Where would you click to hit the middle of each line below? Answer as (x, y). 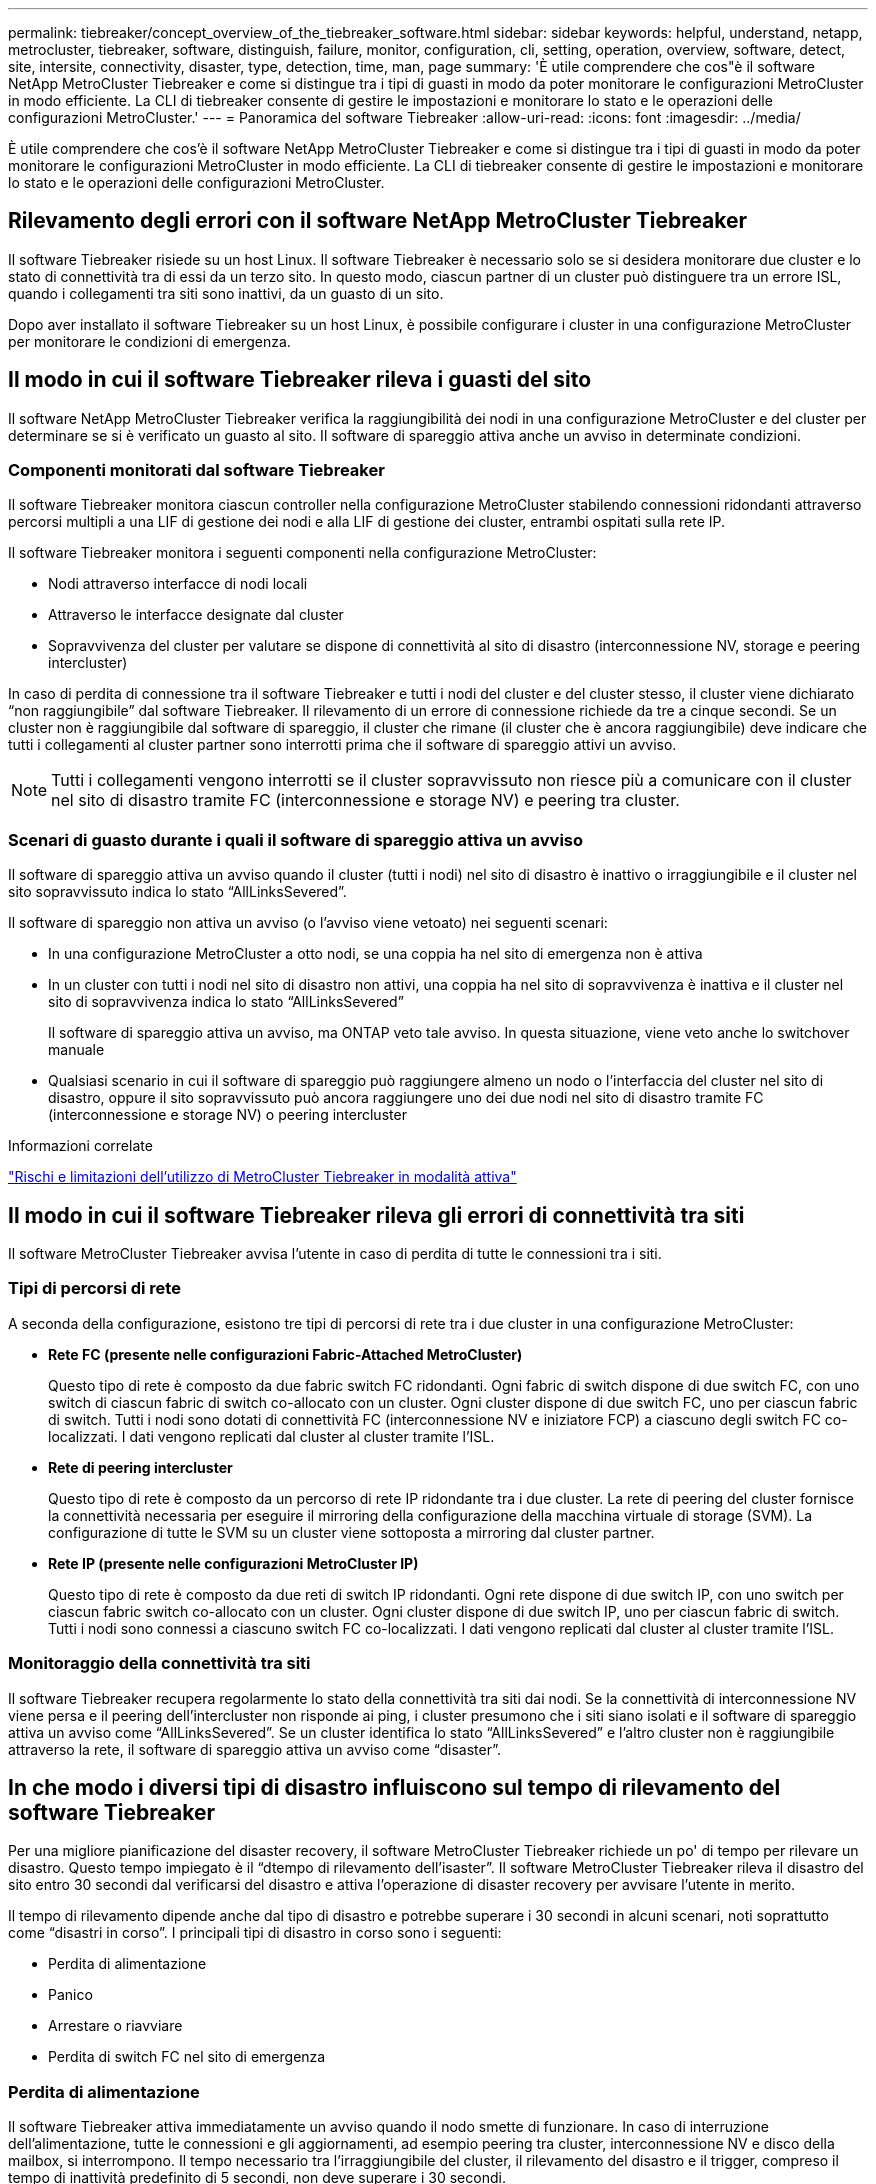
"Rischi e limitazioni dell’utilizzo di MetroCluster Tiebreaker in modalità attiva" (262, 1177)
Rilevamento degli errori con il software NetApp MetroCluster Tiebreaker (377, 221)
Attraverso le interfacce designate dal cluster (196, 615)
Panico (70, 1995)
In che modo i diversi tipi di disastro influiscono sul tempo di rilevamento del (394, 1787)
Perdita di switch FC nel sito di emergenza (187, 2057)
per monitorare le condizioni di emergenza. (149, 341)
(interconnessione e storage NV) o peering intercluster (227, 1115)
